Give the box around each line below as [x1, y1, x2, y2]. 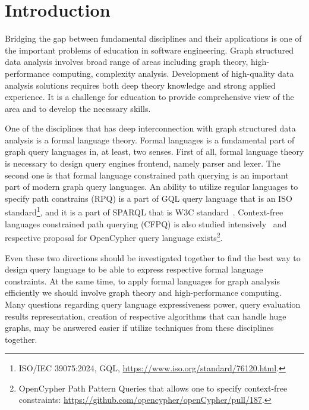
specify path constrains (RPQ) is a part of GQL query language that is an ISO [5, 192, 292, 204]
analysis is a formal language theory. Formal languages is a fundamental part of [5, 133, 295, 146]
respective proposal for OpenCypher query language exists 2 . [5, 230, 223, 243]
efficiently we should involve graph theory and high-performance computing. [5, 286, 282, 299]
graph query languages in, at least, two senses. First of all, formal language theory [5, 145, 304, 158]
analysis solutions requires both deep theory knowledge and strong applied [5, 79, 276, 91]
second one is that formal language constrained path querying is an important [5, 168, 289, 181]
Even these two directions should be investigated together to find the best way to [5, 251, 301, 264]
